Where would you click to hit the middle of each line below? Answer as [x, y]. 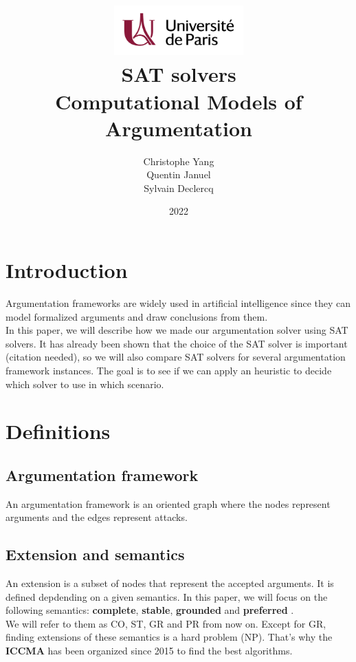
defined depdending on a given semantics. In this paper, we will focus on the [167, 596]
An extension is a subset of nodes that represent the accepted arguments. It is [170, 583]
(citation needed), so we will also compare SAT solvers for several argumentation [176, 357]
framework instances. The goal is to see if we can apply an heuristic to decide [169, 370]
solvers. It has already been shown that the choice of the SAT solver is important [177, 343]
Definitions [58, 431]
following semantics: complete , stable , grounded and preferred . [150, 610]
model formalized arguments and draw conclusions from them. [137, 316]
